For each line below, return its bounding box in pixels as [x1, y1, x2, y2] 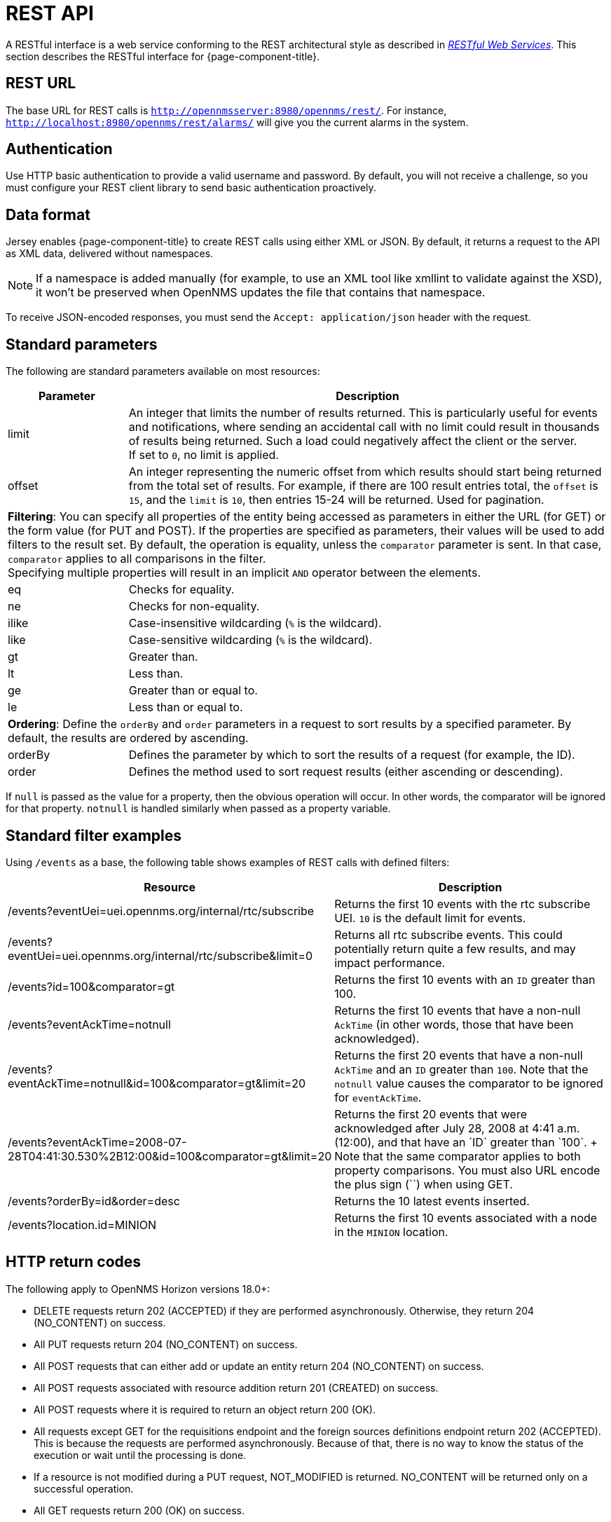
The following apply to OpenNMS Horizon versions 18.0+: [6, 1282, 270, 1295]
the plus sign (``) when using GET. [334, 1177, 513, 1191]
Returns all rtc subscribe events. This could [334, 927, 563, 942]
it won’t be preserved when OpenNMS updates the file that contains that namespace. [36, 285, 486, 300]
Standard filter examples [6, 826, 182, 844]
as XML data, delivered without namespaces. [6, 247, 214, 260]
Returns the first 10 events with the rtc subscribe [334, 896, 591, 911]
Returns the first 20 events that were [334, 1106, 528, 1121]
